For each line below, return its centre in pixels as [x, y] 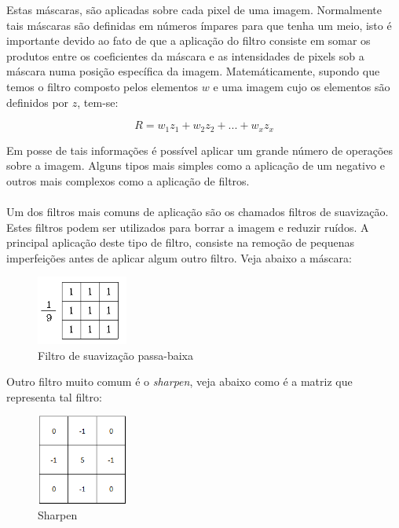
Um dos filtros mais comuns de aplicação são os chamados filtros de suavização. [198, 211]
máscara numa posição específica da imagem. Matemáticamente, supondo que [193, 71]
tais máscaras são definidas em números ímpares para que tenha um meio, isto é [199, 25]
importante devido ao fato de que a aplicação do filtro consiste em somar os [189, 40]
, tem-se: [98, 102]
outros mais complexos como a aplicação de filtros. [128, 180]
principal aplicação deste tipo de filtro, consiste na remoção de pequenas [180, 242]
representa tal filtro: [54, 396]
